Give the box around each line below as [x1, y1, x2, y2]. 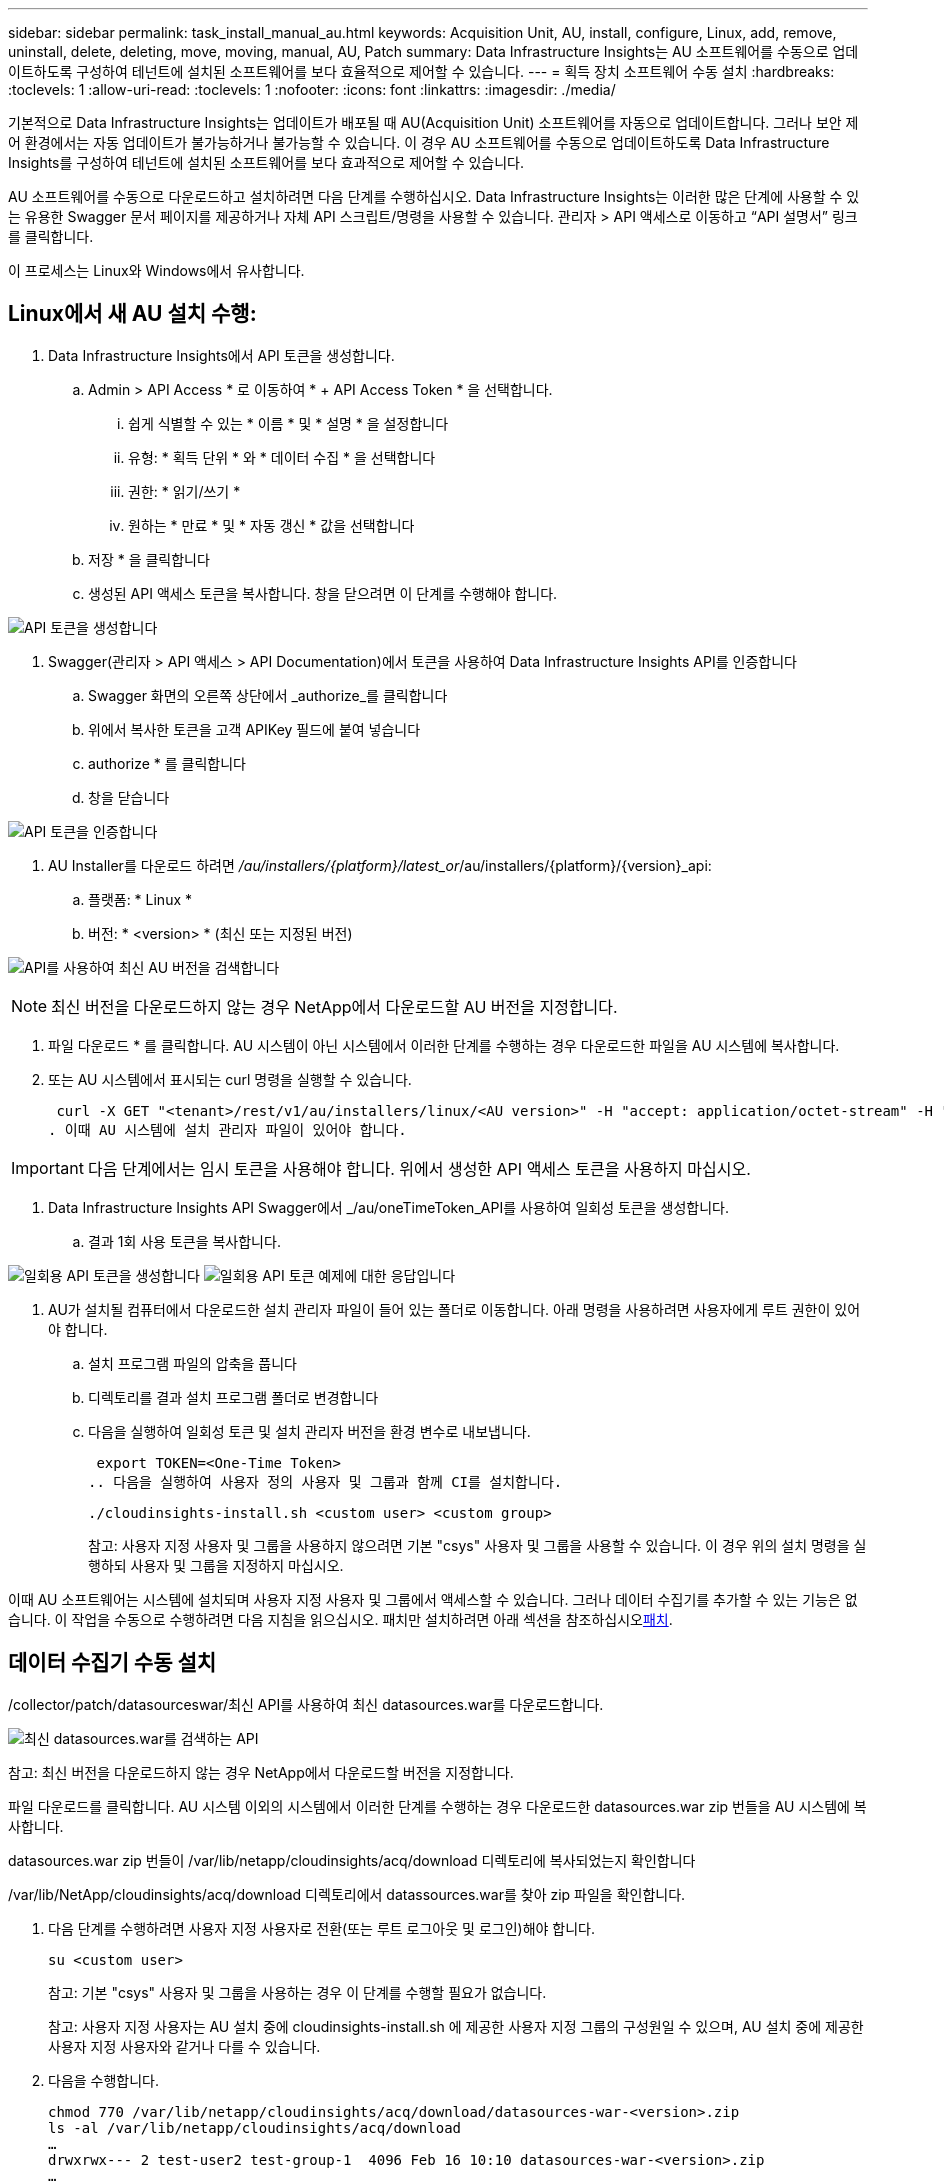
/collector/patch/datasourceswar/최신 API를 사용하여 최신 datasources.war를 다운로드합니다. [8, 1695, 604, 1713]
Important [11, 1157, 84, 1178]
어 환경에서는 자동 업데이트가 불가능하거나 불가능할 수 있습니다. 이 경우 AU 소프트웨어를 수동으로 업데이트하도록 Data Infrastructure [8, 134, 830, 151]
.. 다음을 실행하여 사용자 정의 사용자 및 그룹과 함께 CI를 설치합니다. [88, 1473, 563, 1490]
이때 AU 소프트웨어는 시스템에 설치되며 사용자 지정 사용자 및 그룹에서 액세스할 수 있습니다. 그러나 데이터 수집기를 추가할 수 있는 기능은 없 [8, 1590, 858, 1608]
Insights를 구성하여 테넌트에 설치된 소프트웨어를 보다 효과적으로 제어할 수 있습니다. [8, 154, 525, 171]
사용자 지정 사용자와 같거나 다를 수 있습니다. [48, 2037, 321, 2055]
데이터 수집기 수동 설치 [8, 1650, 217, 1676]
